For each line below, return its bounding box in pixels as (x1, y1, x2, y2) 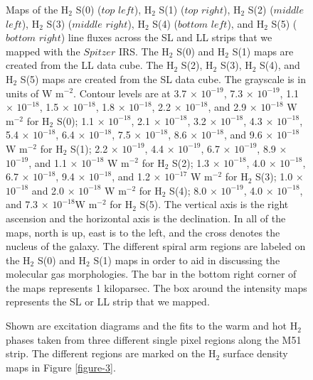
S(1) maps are (232, 43, 294, 58)
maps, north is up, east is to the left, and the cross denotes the (6, 224, 280, 239)
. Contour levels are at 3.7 (73, 85, 187, 100)
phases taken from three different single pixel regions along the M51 (6, 332, 302, 347)
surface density (223, 346, 288, 361)
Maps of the (6, 2, 58, 16)
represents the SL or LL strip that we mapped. (6, 294, 210, 309)
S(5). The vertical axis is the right (139, 197, 289, 212)
